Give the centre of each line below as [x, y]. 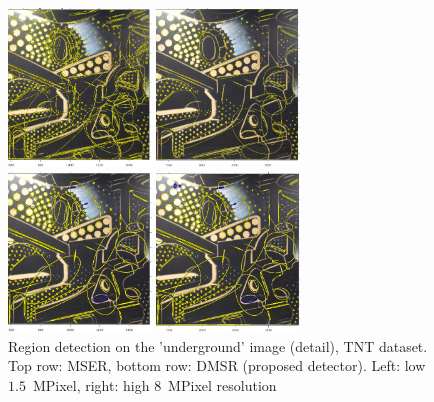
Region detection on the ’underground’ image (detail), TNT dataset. [218, 345]
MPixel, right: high [91, 385]
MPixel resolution [222, 385]
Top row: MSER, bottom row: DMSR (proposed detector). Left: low [217, 365]
